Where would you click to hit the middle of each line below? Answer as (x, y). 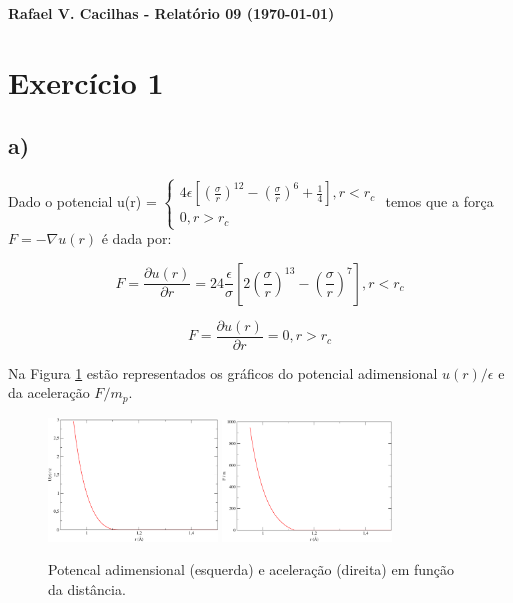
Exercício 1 (86, 81)
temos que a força (439, 201)
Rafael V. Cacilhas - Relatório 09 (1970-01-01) (171, 13)
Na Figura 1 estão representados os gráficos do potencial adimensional (223, 372)
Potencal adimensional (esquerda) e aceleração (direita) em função (251, 569)
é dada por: (136, 238)
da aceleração (49, 392)
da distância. (87, 588)
